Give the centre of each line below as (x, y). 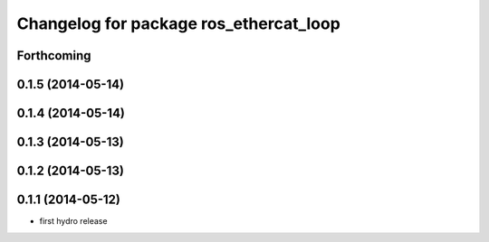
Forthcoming (54, 56)
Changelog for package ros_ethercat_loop (179, 23)
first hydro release (73, 221)
